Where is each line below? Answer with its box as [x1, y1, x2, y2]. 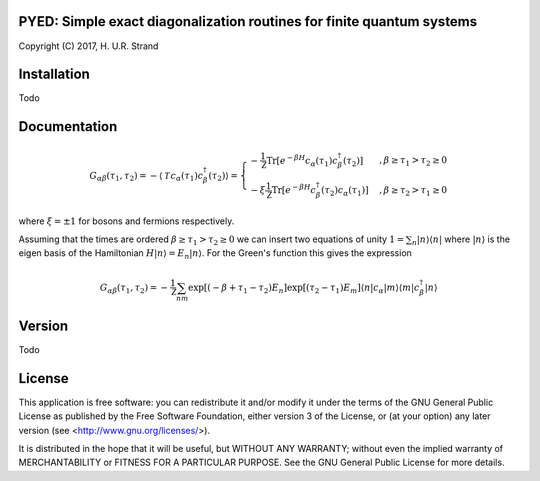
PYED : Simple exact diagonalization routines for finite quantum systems [18, 13, 478, 30]
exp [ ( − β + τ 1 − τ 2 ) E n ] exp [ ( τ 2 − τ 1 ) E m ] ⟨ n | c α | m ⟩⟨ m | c [188, 281, 420, 295]
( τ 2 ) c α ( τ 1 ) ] [321, 185, 369, 198]
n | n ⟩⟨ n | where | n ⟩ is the [411, 233, 510, 247]
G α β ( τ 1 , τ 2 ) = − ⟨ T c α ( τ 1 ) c [89, 170, 204, 184]
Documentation [18, 118, 118, 135]
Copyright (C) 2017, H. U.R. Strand [18, 40, 159, 52]
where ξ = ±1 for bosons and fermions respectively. [18, 215, 235, 227]
